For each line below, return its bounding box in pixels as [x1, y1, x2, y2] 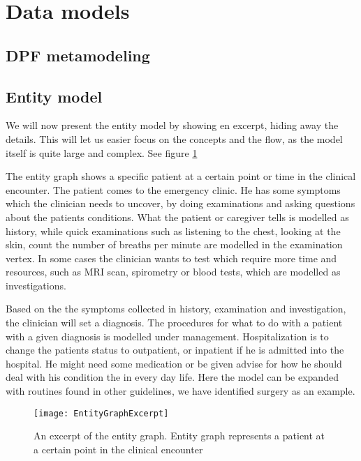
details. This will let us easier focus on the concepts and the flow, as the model [6, 131, 343, 146]
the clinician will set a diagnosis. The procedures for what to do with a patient [6, 315, 343, 330]
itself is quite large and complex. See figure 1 [6, 145, 198, 160]
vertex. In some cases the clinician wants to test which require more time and [6, 250, 337, 265]
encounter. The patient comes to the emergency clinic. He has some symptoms [6, 182, 341, 197]
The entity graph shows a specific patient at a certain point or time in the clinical [6, 169, 356, 183]
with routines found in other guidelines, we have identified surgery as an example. [6, 384, 355, 398]
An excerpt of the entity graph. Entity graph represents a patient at [34, 428, 325, 443]
